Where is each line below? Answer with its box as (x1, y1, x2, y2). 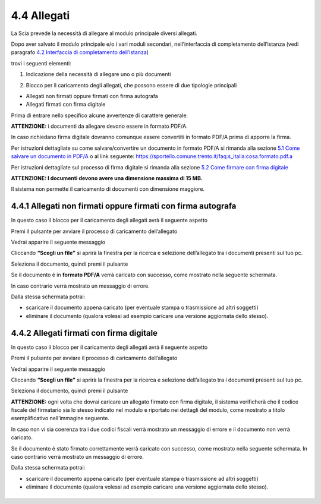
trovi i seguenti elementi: (11, 59, 71, 67)
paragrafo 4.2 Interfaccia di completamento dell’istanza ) (11, 49, 149, 56)
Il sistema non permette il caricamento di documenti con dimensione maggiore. (11, 185, 205, 193)
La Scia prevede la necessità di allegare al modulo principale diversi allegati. (11, 30, 197, 37)
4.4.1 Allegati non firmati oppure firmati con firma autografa (11, 201, 237, 211)
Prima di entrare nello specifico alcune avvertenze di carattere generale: (11, 112, 188, 119)
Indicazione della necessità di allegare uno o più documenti (26, 71, 171, 78)
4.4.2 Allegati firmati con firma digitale (11, 327, 158, 338)
